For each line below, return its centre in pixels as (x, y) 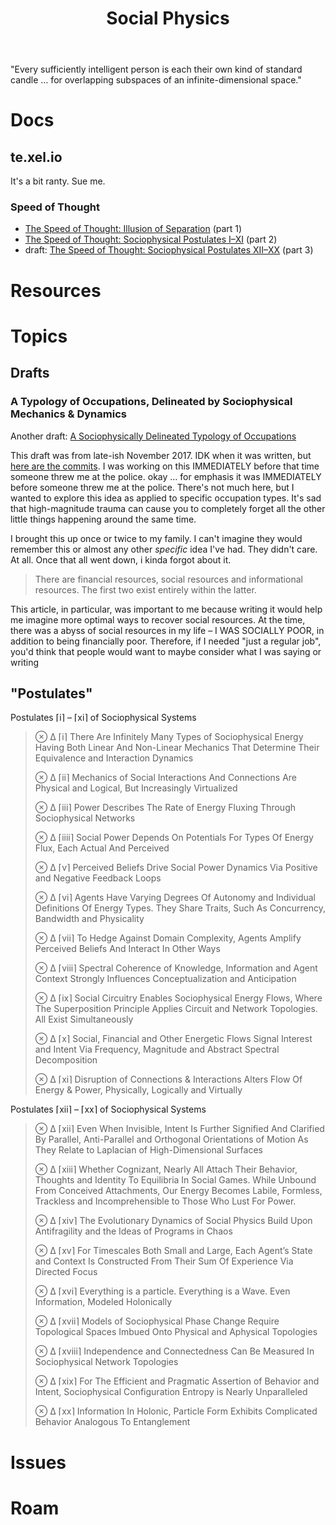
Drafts (30, 373)
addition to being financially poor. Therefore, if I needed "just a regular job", (166, 641)
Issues (38, 1462)
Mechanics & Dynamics (68, 414)
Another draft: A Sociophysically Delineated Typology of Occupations (153, 436)
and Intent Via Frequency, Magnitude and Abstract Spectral (157, 1049)
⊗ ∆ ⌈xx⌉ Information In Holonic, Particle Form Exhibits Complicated (176, 1411)
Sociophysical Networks (85, 818)
